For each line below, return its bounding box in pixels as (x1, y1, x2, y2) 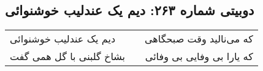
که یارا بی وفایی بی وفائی (145, 49, 253, 64)
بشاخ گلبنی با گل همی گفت (10, 49, 125, 64)
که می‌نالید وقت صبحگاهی (144, 32, 253, 46)
